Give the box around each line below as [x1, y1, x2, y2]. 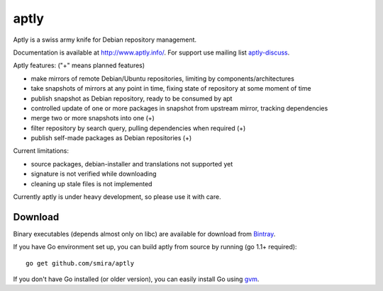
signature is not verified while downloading [30, 170, 157, 178]
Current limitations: [13, 147, 69, 155]
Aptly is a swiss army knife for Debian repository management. [13, 35, 197, 44]
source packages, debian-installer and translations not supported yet [30, 159, 233, 168]
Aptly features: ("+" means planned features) [13, 61, 145, 70]
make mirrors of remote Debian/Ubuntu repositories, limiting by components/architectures [30, 74, 294, 83]
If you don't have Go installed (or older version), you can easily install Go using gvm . [13, 275, 260, 283]
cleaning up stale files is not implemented [30, 179, 152, 188]
